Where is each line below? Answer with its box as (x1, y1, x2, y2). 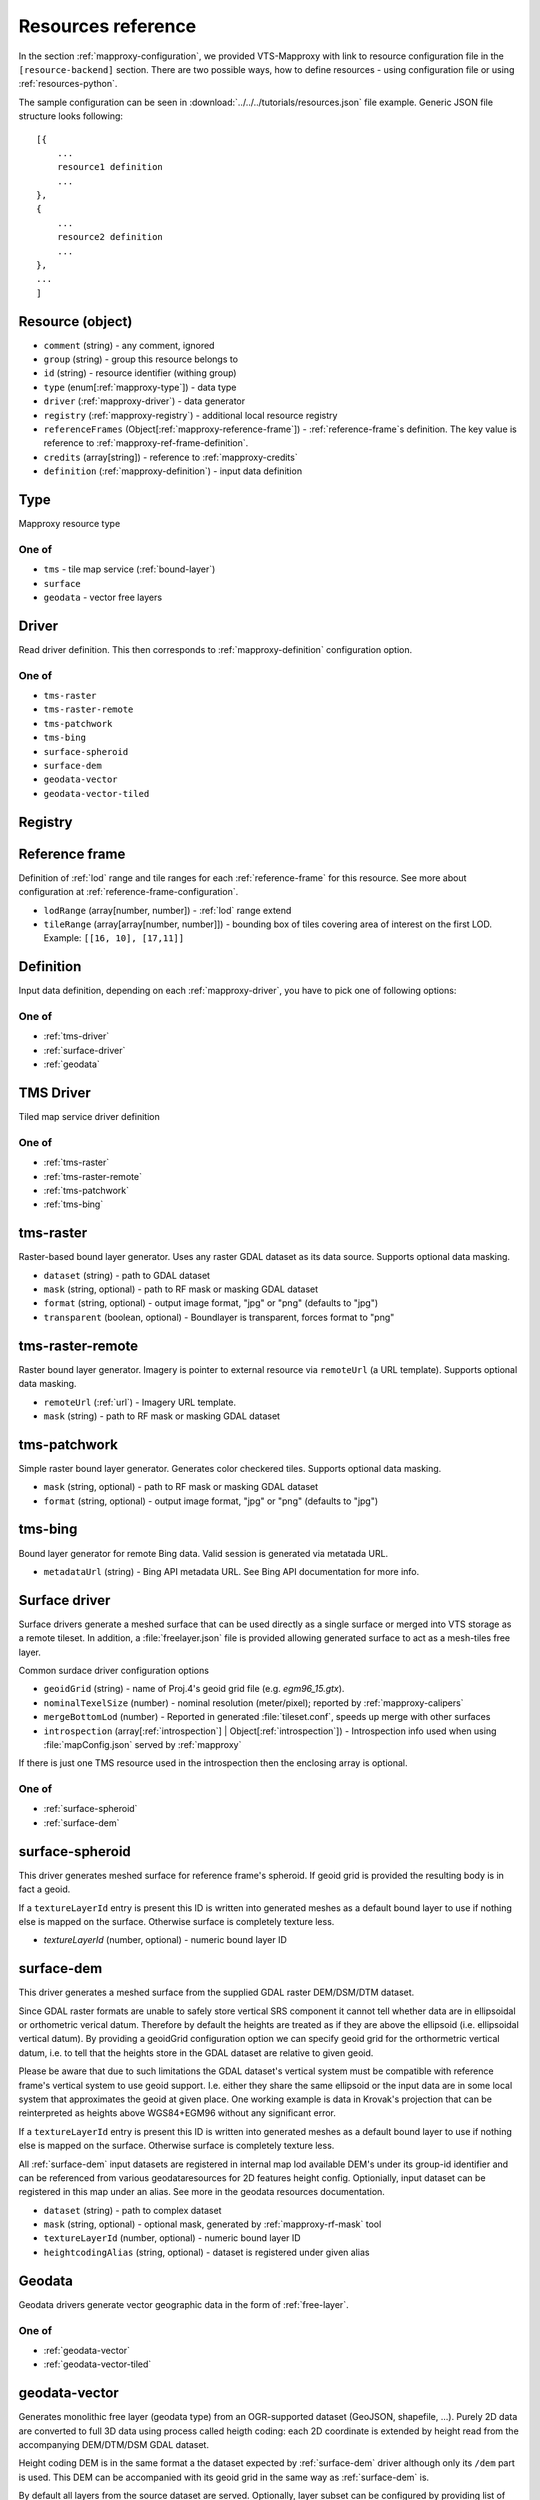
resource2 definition (56, 231, 164, 243)
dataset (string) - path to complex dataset (43, 2204, 222, 2216)
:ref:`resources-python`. (18, 78, 118, 90)
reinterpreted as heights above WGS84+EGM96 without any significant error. (18, 2107, 337, 2119)
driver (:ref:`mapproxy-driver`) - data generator (43, 395, 246, 407)
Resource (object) (18, 313, 133, 330)
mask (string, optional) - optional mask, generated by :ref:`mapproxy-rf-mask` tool (43, 2218, 382, 2230)
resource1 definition (56, 161, 164, 173)
